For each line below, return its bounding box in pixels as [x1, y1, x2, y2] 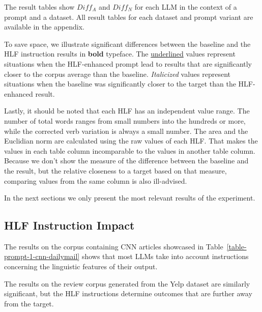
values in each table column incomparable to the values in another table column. [4, 145, 255, 156]
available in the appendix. [4, 21, 84, 32]
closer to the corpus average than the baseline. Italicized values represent [4, 68, 231, 79]
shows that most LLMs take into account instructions [81, 251, 249, 262]
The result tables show [4, 2, 75, 12]
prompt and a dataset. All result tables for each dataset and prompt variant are [4, 11, 253, 22]
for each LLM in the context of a [134, 2, 237, 12]
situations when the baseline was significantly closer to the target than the [4, 78, 236, 89]
